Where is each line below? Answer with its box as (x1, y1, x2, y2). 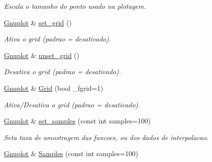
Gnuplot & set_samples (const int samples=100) (4, 116, 151, 126)
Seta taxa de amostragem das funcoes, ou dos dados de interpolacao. (4, 132, 209, 142)
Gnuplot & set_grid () (4, 17, 72, 27)
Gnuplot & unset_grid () (4, 50, 79, 60)
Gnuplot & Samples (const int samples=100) (4, 148, 138, 159)
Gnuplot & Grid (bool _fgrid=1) (4, 82, 104, 93)
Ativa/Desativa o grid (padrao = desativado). (4, 99, 140, 109)
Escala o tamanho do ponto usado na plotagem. (4, 1, 146, 11)
